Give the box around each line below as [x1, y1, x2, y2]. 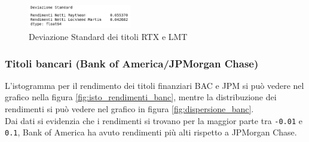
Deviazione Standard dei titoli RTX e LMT [29, 30, 188, 43]
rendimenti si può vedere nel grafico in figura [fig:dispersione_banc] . [5, 103, 254, 115]
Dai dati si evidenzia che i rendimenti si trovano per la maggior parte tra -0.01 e [5, 114, 302, 126]
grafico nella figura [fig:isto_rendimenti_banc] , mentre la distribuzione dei [5, 91, 277, 103]
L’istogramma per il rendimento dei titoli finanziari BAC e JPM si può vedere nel [5, 79, 304, 91]
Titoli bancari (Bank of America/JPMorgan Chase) [5, 55, 259, 70]
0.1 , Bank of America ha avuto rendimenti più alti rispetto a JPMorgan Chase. [5, 126, 297, 138]
